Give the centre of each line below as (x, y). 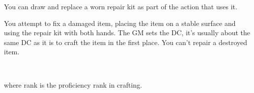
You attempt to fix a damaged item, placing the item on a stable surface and (120, 23)
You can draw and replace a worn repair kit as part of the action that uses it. (121, 6)
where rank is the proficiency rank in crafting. (73, 84)
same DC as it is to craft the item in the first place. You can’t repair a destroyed (126, 42)
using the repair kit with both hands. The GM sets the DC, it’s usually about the (127, 33)
